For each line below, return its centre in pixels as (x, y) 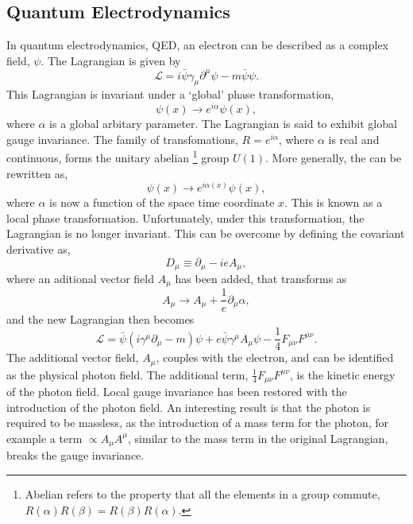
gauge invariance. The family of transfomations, (122, 139)
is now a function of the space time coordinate (162, 202)
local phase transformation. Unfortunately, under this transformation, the (185, 217)
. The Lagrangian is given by (111, 60)
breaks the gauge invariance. (75, 455)
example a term (44, 438)
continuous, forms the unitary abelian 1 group (118, 156)
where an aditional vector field (80, 279)
